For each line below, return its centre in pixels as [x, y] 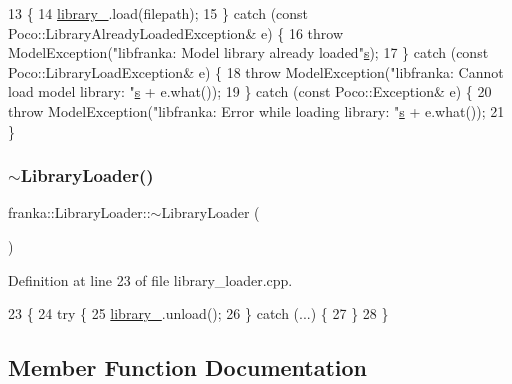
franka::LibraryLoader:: [79, 212]
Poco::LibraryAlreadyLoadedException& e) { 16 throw [176, 32]
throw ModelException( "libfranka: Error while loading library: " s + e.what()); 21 [256, 110]
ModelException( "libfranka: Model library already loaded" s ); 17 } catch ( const [248, 52]
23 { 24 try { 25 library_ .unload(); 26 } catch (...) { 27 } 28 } [198, 313]
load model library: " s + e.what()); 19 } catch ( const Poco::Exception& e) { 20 [250, 91]
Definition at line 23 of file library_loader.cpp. [150, 279]
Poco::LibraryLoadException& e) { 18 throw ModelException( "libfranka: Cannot [256, 71]
